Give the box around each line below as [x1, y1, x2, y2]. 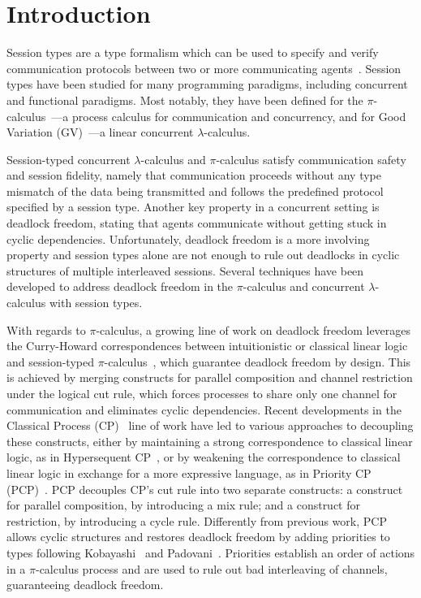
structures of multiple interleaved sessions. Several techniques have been [6, 262, 364, 279]
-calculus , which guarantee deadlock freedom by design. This [104, 353, 411, 370]
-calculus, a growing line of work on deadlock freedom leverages [96, 321, 411, 338]
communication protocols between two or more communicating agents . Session [6, 59, 402, 76]
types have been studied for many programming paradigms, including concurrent [6, 76, 408, 93]
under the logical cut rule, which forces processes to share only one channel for [6, 385, 397, 401]
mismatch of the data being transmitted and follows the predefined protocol [6, 182, 384, 199]
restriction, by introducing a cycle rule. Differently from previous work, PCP [6, 512, 387, 529]
